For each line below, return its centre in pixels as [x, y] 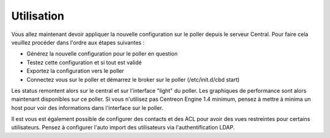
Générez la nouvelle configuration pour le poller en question [102, 54]
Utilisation [38, 16]
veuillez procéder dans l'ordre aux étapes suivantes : [78, 42]
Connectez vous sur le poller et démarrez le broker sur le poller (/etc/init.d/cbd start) [133, 79]
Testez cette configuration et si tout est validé [84, 62]
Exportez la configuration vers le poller [75, 71]
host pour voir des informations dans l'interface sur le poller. [87, 107]
